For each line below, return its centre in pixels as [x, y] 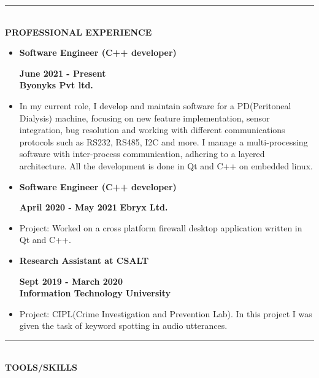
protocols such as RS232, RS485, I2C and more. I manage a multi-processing [163, 141]
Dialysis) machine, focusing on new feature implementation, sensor [144, 118]
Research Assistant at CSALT [84, 260]
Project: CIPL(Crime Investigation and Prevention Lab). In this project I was [166, 313]
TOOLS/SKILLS [41, 367]
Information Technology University [95, 293]
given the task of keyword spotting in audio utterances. [123, 326]
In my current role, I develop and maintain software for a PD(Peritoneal [155, 105]
